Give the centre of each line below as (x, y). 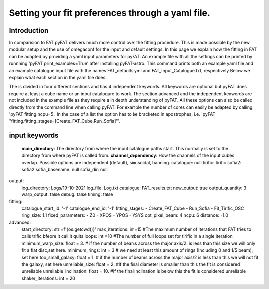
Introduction (29, 31)
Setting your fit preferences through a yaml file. (110, 13)
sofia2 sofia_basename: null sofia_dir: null (65, 169)
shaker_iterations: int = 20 (49, 278)
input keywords (34, 136)
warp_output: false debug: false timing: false (67, 194)
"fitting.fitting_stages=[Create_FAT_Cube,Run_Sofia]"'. (65, 121)
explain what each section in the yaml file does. (58, 78)
